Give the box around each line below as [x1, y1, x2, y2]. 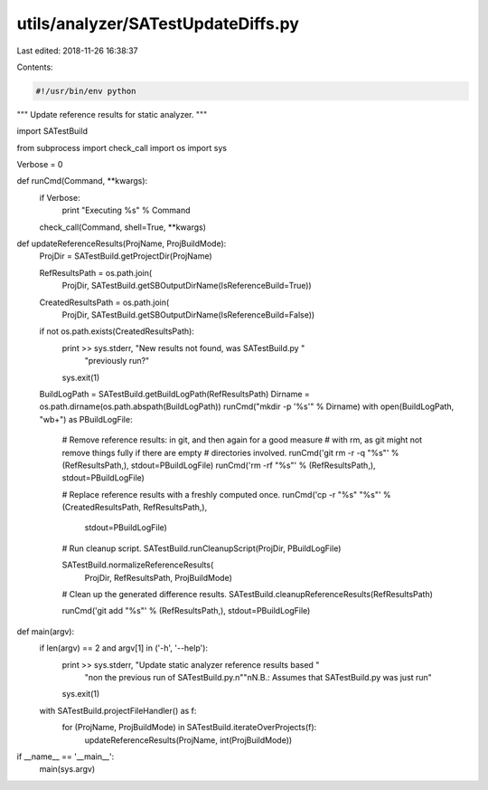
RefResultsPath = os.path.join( [39, 267, 153, 278]
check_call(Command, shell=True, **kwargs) [39, 222, 207, 233]
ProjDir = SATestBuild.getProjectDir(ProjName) [39, 251, 212, 262]
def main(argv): [16, 625, 75, 637]
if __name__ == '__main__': [16, 751, 115, 762]
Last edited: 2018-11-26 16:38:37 [16, 45, 138, 56]
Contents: [16, 62, 53, 72]
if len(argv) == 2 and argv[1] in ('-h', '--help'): [39, 642, 208, 653]
